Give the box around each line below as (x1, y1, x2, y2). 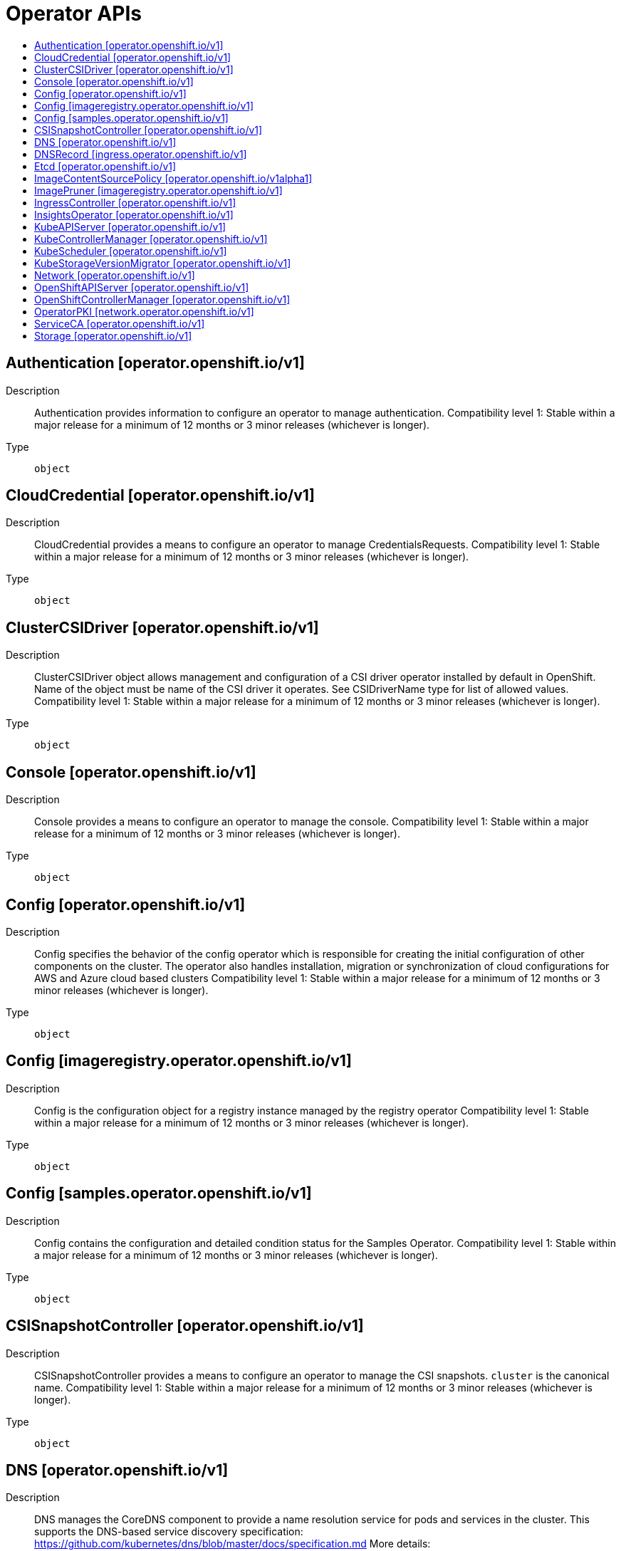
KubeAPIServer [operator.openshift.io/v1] (34, 220, 226, 233)
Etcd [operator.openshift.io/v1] (34, 160, 177, 172)
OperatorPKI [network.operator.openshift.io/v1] (34, 305, 254, 318)
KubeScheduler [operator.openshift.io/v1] (34, 244, 227, 257)
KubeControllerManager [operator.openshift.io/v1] (34, 232, 268, 245)
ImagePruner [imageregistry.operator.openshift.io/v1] (34, 184, 283, 197)
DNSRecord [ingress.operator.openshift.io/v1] (34, 147, 247, 160)
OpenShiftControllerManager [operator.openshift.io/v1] (34, 293, 291, 305)
